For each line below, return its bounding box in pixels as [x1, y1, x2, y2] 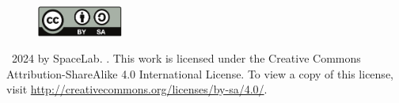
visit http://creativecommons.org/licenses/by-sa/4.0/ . [6, 81, 268, 97]
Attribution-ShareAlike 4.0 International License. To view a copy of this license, [6, 65, 393, 82]
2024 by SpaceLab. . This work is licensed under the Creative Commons [11, 50, 361, 67]
